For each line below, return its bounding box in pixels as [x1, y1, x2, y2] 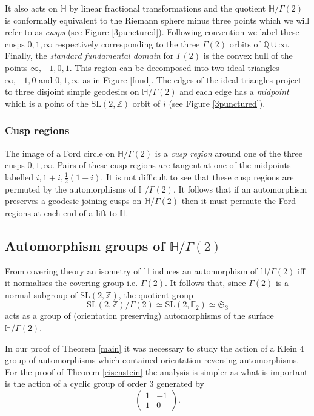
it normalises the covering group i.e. [5, 276, 138, 289]
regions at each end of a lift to [5, 206, 117, 219]
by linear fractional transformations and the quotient [69, 2, 266, 14]
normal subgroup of [5, 288, 78, 301]
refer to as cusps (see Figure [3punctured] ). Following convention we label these [5, 26, 299, 38]
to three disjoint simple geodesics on [5, 85, 139, 98]
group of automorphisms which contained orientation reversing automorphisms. [5, 353, 299, 366]
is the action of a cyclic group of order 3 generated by [5, 377, 204, 390]
